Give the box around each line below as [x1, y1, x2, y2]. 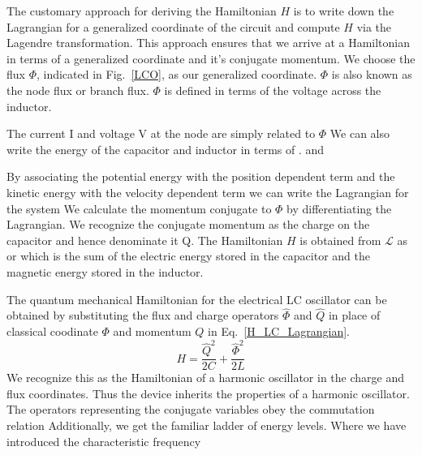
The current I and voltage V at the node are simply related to [6, 125, 316, 142]
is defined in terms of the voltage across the [164, 81, 381, 98]
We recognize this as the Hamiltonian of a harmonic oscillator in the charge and [6, 369, 404, 386]
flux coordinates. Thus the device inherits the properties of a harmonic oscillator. [6, 384, 410, 401]
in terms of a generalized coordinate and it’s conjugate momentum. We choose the [6, 49, 416, 67]
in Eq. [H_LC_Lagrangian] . [208, 322, 350, 339]
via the [356, 18, 392, 35]
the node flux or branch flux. [6, 81, 149, 98]
